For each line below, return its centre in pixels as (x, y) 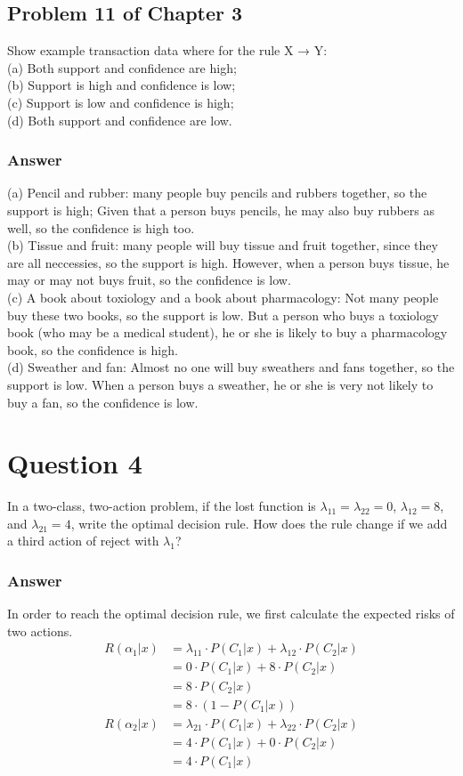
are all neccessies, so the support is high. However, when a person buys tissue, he (228, 262)
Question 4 (75, 463)
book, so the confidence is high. (93, 349)
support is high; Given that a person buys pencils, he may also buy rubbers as (221, 210)
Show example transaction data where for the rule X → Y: (167, 50)
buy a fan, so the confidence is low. (103, 402)
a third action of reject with (83, 541)
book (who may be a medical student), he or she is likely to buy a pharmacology (227, 332)
